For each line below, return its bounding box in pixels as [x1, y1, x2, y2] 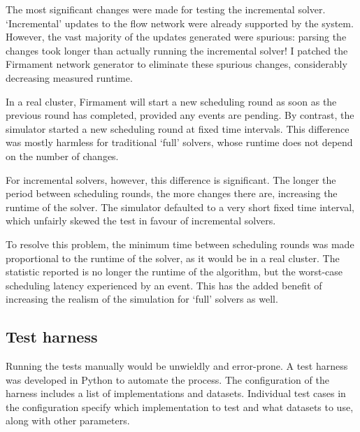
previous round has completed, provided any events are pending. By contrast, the [6, 108, 354, 122]
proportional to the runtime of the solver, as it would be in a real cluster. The [6, 250, 340, 265]
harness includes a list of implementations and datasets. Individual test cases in [6, 386, 346, 401]
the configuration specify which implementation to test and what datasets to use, [6, 399, 354, 414]
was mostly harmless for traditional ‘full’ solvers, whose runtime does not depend [6, 135, 353, 150]
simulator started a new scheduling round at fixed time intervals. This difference [6, 121, 350, 136]
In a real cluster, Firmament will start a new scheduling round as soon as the [6, 94, 337, 108]
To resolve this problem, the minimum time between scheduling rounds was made [6, 236, 354, 251]
